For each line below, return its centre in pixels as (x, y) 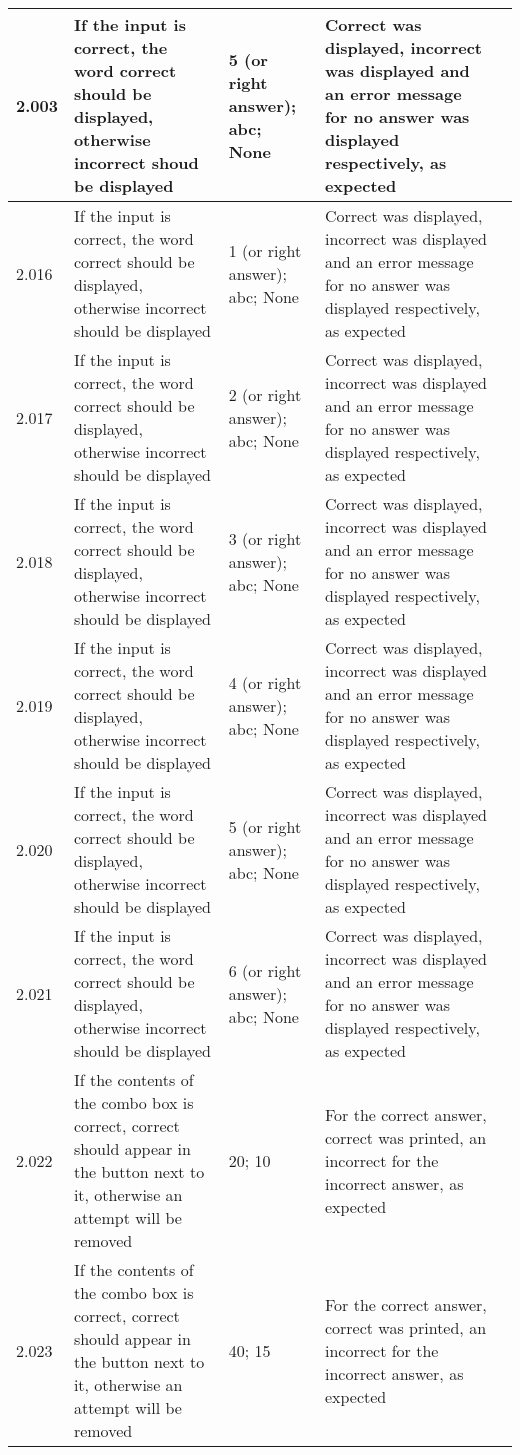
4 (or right (265, 682)
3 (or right (265, 538)
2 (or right (265, 394)
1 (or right (265, 250)
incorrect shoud (136, 162)
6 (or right (265, 970)
